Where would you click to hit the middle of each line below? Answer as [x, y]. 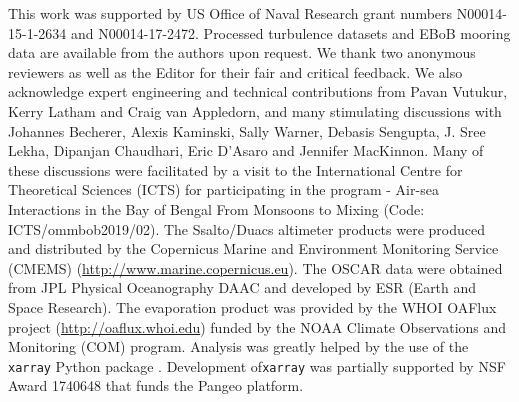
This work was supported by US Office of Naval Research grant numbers [230, 13]
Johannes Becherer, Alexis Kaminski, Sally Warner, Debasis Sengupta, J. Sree [247, 130]
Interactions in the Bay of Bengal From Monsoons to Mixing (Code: [216, 208]
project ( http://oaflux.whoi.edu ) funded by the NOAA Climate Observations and [257, 326]
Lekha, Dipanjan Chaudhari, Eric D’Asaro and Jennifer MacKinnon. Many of [246, 150]
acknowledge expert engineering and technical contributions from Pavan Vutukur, [258, 91]
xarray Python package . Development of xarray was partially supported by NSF [257, 365]
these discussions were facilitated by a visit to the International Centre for [235, 169]
